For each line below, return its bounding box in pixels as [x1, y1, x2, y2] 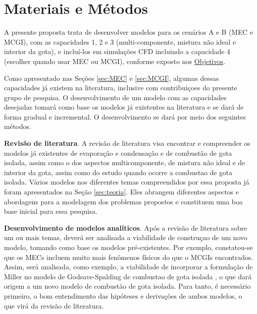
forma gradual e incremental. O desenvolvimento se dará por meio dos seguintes [4, 111, 246, 122]
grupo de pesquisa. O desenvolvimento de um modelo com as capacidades [4, 92, 227, 102]
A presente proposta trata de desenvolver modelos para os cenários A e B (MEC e [4, 27, 253, 37]
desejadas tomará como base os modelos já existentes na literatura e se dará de [4, 102, 244, 112]
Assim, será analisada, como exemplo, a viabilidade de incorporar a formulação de [4, 261, 253, 272]
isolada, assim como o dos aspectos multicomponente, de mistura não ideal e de [4, 157, 245, 168]
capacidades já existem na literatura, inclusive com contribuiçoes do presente [4, 82, 237, 93]
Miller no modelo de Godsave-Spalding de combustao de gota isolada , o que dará [4, 271, 252, 281]
